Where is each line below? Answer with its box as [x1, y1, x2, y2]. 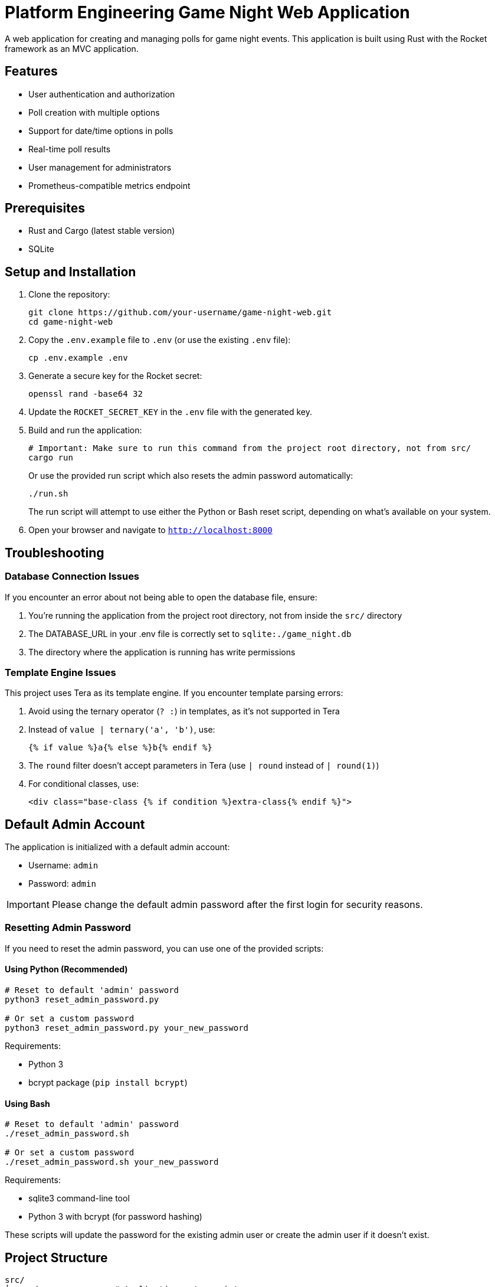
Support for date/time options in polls [28, 125, 173, 136]
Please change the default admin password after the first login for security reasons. [51, 899, 423, 911]
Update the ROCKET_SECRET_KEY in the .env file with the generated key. [28, 407, 313, 417]
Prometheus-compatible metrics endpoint [28, 180, 191, 191]
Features [5, 64, 58, 79]
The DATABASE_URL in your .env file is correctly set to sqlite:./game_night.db [28, 628, 352, 639]
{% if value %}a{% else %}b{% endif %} [28, 743, 212, 753]
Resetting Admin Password [5, 922, 131, 934]
